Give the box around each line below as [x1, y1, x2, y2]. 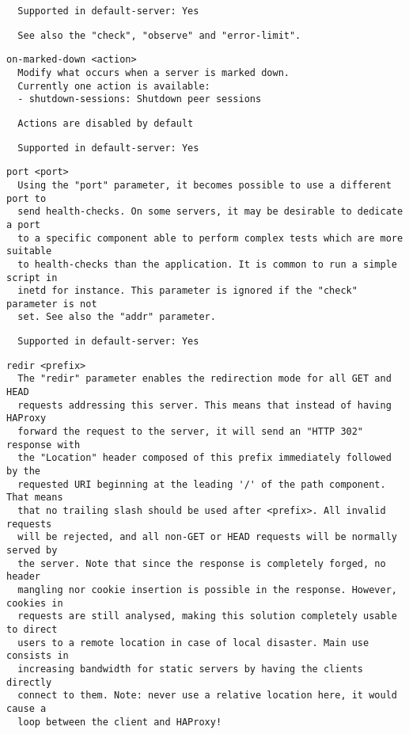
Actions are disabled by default [17, 117, 194, 129]
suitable [6, 245, 52, 257]
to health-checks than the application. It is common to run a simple [17, 258, 397, 270]
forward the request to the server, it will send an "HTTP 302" [17, 426, 364, 438]
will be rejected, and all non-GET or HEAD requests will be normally [17, 531, 397, 543]
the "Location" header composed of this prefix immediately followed [17, 452, 392, 464]
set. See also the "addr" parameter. [17, 311, 216, 323]
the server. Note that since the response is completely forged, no [17, 557, 386, 569]
